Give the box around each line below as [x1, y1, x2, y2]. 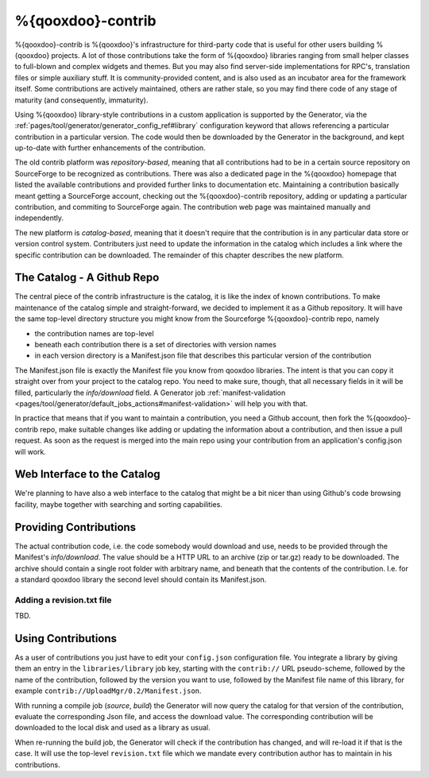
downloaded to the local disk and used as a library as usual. [14, 723, 211, 733]
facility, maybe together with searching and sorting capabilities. [14, 499, 222, 509]
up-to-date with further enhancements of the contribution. [14, 143, 206, 153]
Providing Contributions [14, 521, 137, 534]
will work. [14, 447, 47, 456]
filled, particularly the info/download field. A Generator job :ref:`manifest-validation [14, 388, 286, 397]
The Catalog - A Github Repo [14, 271, 160, 284]
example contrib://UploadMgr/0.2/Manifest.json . [14, 686, 202, 695]
